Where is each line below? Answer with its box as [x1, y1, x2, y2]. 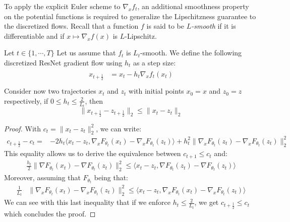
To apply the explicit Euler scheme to [4, 1, 121, 11]
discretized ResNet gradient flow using [4, 57, 123, 67]
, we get [194, 197, 219, 207]
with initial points [129, 86, 184, 96]
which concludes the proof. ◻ [4, 208, 96, 218]
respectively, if [4, 95, 48, 106]
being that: [94, 172, 129, 183]
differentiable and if [4, 30, 65, 41]
